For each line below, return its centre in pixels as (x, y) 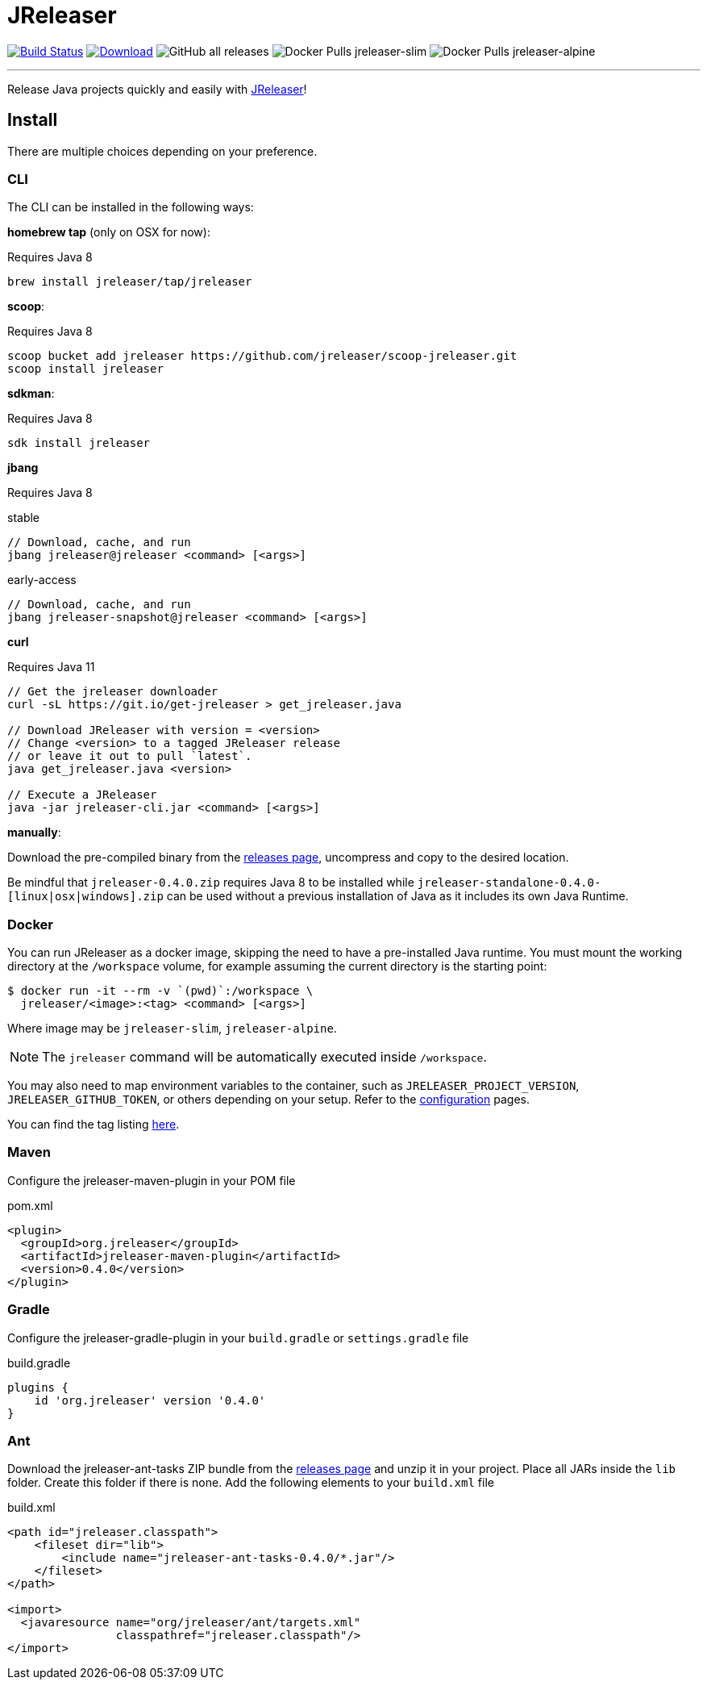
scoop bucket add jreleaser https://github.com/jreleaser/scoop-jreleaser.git (262, 356)
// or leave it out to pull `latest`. (130, 756)
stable (24, 518)
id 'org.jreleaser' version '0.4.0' (150, 1400)
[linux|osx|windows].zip (85, 897)
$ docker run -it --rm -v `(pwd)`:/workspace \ (160, 991)
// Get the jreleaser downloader (113, 692)
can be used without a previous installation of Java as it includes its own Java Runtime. (397, 896)
